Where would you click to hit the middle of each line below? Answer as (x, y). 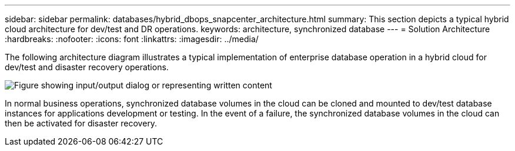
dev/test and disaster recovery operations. (87, 67)
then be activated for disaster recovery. (81, 123)
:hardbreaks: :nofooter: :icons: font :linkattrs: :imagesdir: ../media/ (132, 39)
